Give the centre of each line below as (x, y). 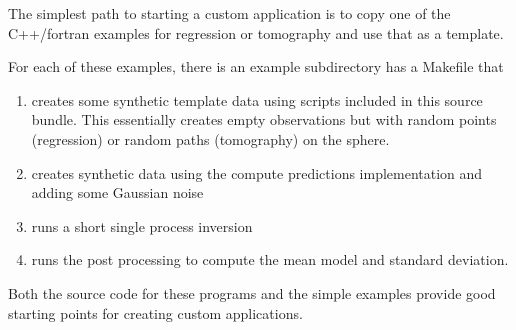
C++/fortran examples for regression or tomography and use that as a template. (256, 32)
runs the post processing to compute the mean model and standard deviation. (270, 259)
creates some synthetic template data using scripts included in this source (257, 99)
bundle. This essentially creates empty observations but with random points (264, 119)
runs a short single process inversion (142, 225)
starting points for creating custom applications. (155, 312)
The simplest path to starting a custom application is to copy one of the (229, 13)
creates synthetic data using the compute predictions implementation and (257, 172)
